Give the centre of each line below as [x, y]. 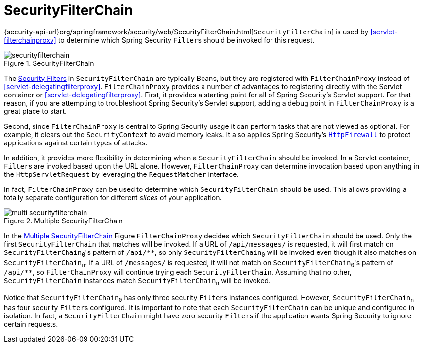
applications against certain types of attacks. [76, 142]
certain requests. [31, 324]
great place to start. [35, 111]
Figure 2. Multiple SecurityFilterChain [63, 221]
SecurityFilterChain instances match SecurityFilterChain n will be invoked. [137, 282]
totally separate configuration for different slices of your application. [113, 197]
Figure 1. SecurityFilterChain [49, 63]
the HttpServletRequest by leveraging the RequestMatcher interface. [121, 174]
